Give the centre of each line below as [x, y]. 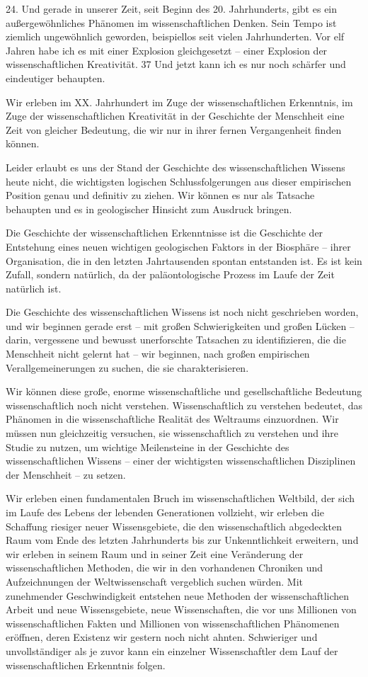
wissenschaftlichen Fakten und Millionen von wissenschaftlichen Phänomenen [173, 623]
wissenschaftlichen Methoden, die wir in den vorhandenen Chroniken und [165, 568]
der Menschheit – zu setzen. [66, 474]
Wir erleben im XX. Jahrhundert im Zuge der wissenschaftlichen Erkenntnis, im [179, 102]
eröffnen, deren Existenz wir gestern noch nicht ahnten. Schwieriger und [162, 637]
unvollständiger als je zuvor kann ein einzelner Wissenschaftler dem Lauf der [172, 650]
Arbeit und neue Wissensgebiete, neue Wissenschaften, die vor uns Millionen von [181, 609]
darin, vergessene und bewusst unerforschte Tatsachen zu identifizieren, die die [176, 340]
